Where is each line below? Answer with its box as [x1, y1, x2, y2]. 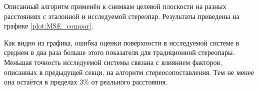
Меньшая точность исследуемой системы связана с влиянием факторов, [4, 56, 222, 67]
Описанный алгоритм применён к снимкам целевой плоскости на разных [4, 1, 226, 11]
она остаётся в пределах [4, 76, 77, 87]
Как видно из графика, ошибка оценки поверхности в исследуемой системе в [4, 37, 239, 47]
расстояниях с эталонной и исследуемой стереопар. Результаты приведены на [4, 10, 239, 21]
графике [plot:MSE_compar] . [4, 20, 93, 31]
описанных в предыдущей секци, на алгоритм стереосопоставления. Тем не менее [4, 66, 254, 77]
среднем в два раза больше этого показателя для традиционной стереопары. [4, 47, 235, 57]
